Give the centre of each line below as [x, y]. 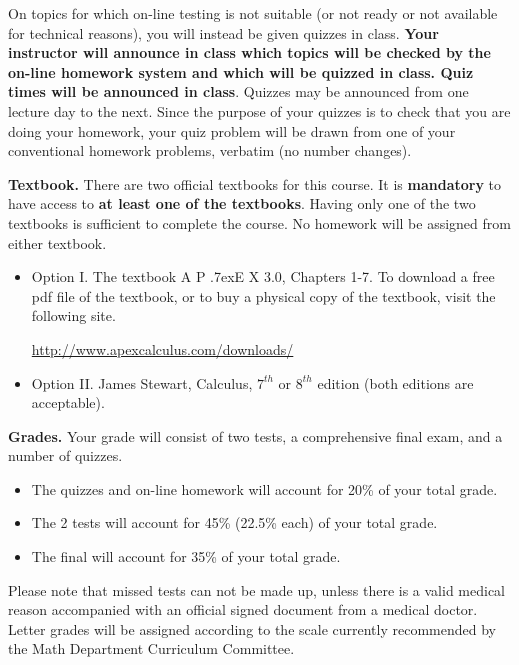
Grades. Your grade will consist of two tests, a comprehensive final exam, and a [255, 435]
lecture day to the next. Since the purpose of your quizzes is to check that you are [259, 110]
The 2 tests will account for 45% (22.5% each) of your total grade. [234, 522]
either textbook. [57, 242]
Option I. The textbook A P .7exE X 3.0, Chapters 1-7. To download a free [263, 276]
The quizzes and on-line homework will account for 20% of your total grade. [264, 488]
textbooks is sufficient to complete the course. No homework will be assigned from [259, 222]
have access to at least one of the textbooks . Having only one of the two [242, 203]
